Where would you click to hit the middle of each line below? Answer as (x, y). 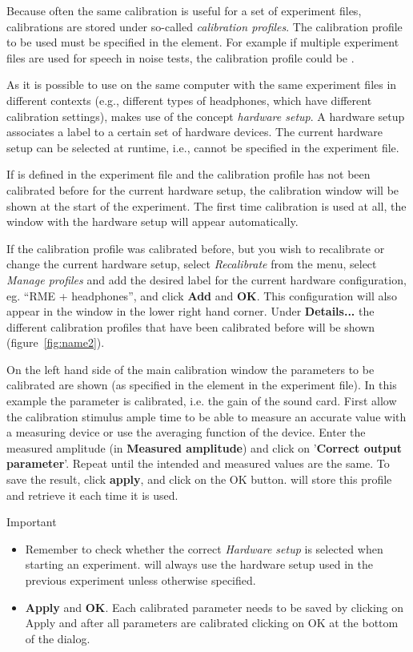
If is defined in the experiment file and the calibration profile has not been (188, 174)
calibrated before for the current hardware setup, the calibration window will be (203, 189)
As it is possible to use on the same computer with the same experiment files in (202, 85)
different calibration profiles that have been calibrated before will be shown (191, 326)
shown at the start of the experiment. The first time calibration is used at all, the (206, 205)
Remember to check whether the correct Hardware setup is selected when (204, 548)
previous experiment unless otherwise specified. (140, 580)
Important (32, 522)
